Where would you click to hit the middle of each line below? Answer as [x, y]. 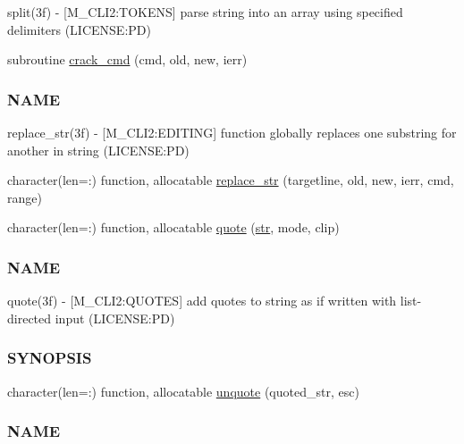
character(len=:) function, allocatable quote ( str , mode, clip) [173, 227]
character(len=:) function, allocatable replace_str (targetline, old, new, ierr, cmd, [231, 180]
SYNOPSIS [50, 358]
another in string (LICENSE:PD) [98, 150]
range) [25, 197]
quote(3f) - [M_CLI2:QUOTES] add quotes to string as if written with [202, 301]
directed [30, 318]
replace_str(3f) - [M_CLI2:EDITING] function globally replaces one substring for [232, 132]
